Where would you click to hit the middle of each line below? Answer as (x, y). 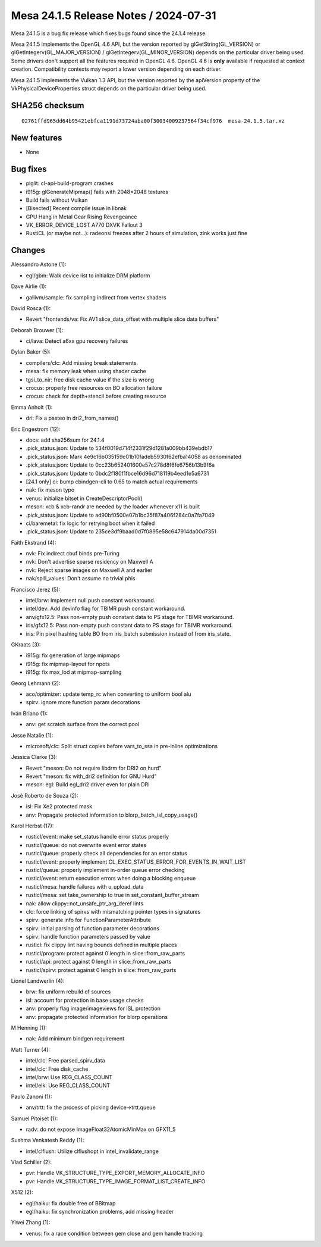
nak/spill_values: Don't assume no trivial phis (81, 579)
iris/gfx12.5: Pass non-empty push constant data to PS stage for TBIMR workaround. (129, 626)
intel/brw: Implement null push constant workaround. (91, 601)
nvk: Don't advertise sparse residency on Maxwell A (90, 562)
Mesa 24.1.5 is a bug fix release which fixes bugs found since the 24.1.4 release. (109, 33)
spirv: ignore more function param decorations (83, 702)
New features (37, 138)
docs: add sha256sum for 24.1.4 (65, 440)
